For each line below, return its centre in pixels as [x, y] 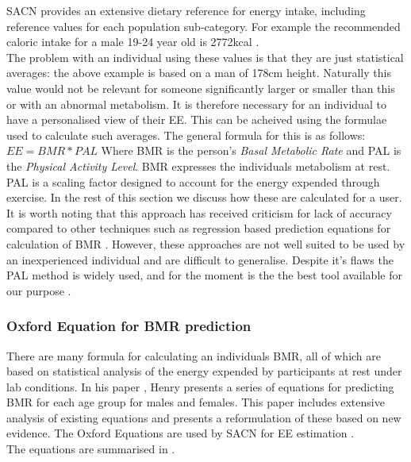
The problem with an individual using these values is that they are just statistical [205, 57]
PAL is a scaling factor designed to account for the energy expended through [193, 181]
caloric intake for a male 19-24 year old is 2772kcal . [133, 42]
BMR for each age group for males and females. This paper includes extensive [196, 402]
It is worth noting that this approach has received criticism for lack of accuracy [199, 212]
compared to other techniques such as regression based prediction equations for [199, 228]
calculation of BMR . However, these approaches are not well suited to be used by [206, 243]
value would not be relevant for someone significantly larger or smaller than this [201, 88]
